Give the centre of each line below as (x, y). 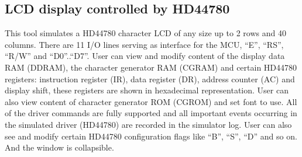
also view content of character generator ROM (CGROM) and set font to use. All (151, 101)
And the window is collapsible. (59, 147)
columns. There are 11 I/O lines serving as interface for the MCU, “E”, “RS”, (144, 44)
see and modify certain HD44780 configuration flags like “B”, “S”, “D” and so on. (151, 136)
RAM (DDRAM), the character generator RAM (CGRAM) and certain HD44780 (151, 67)
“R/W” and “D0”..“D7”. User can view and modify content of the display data (145, 56)
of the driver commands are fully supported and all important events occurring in (151, 113)
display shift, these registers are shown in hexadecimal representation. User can (147, 90)
